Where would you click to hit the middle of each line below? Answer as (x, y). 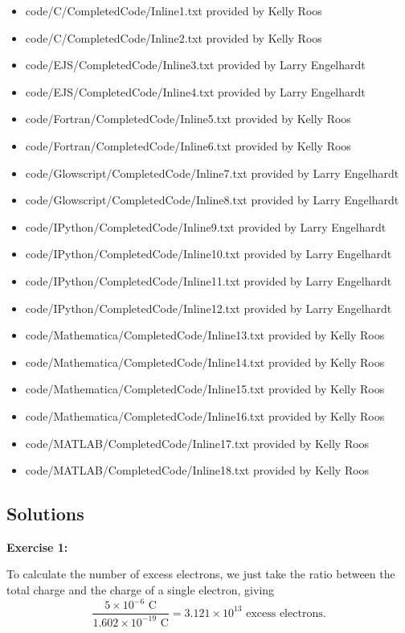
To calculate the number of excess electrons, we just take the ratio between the (201, 574)
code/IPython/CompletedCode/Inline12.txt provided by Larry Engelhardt (209, 308)
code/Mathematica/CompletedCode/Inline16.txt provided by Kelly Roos (205, 415)
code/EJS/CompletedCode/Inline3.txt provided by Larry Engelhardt (195, 65)
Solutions (45, 514)
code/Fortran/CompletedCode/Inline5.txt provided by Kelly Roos (188, 119)
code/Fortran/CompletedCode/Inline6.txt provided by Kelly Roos (188, 145)
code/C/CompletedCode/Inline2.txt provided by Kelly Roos (174, 37)
